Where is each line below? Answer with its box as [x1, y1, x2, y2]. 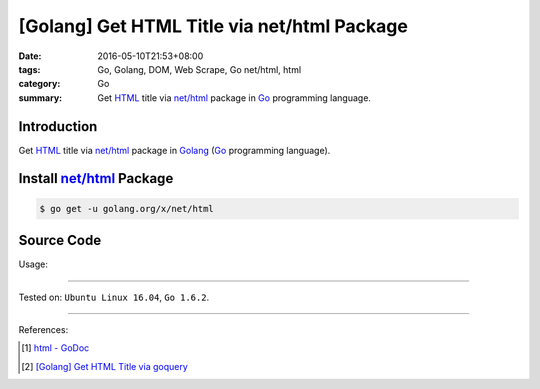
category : [18, 78, 61, 90]
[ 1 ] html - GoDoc [21, 342, 90, 354]
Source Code [18, 232, 102, 249]
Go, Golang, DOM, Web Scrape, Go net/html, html [97, 63, 302, 75]
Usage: [18, 258, 49, 270]
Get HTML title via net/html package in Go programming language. [97, 91, 372, 104]
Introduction [18, 118, 98, 135]
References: [18, 323, 69, 335]
